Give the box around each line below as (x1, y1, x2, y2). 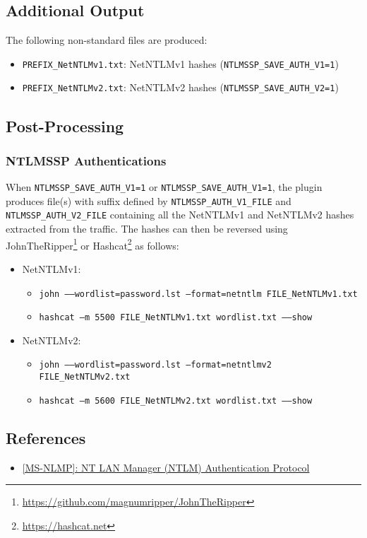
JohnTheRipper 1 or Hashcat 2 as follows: (6, 235, 179, 252)
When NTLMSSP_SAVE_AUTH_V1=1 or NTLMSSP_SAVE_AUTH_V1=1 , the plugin (6, 180, 323, 194)
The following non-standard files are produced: (6, 33, 207, 47)
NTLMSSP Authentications (6, 151, 167, 169)
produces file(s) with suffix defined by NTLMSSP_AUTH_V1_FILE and (6, 193, 291, 208)
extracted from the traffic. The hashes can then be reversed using (6, 221, 288, 236)
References (6, 426, 86, 448)
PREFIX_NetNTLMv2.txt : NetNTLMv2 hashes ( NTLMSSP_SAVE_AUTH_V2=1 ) (22, 80, 339, 95)
